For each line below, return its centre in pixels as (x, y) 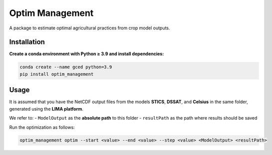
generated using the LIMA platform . (46, 109)
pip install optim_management (57, 74)
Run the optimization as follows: (42, 127)
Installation (27, 42)
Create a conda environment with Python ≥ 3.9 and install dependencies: (87, 54)
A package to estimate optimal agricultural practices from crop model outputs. (90, 28)
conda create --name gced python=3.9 (66, 67)
